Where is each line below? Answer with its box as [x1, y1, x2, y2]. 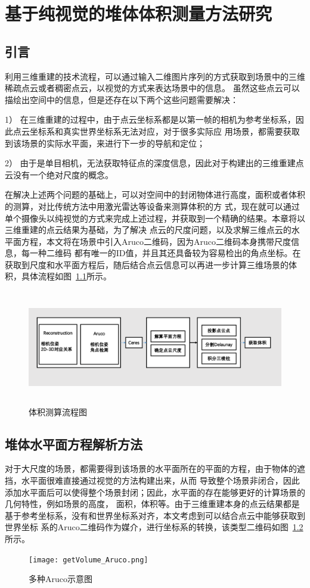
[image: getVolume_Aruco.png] [29, 555, 148, 564]
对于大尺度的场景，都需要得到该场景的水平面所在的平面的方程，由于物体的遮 [5, 462, 305, 475]
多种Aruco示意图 [29, 573, 92, 585]
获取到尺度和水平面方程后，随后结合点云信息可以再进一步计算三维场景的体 [5, 258, 297, 270]
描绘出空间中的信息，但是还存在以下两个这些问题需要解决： [5, 93, 238, 105]
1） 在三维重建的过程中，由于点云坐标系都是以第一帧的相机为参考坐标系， [5, 113, 296, 126]
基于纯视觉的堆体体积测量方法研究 [5, 1, 272, 26]
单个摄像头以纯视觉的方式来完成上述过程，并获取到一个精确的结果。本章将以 [5, 211, 305, 224]
